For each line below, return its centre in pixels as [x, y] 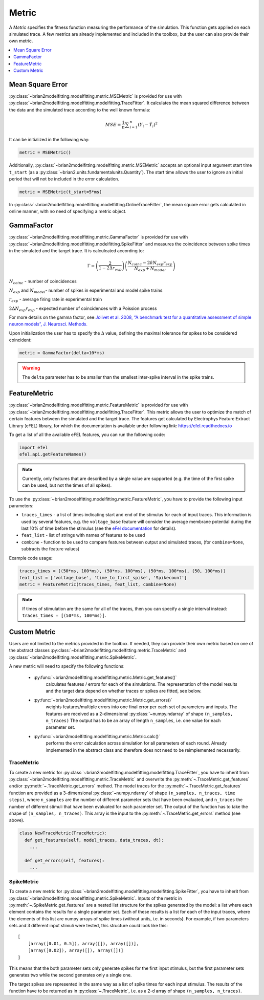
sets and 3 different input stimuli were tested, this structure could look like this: [88, 926]
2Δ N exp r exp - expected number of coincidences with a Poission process [83, 309]
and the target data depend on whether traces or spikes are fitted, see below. [123, 691]
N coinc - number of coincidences [43, 282]
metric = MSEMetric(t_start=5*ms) [61, 192]
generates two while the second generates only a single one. [70, 975]
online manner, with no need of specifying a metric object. [68, 211]
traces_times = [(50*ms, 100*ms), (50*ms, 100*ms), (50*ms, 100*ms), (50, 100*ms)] [122, 571]
